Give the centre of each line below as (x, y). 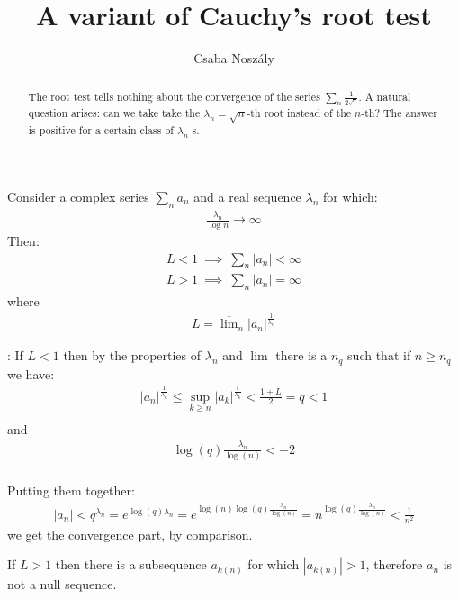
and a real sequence (247, 196)
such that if (379, 355)
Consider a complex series (78, 196)
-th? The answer (399, 113)
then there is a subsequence (131, 564)
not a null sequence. (62, 584)
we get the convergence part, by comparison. (130, 534)
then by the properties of (132, 355)
